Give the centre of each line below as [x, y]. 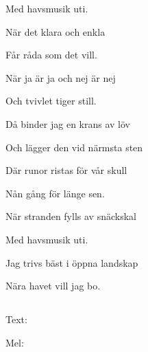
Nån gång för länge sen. [55, 193]
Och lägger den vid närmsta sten [74, 147]
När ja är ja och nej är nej [61, 77]
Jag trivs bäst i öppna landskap [72, 262]
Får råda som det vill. [51, 55]
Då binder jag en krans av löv [68, 123]
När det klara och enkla [56, 31]
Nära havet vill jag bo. [53, 286]
